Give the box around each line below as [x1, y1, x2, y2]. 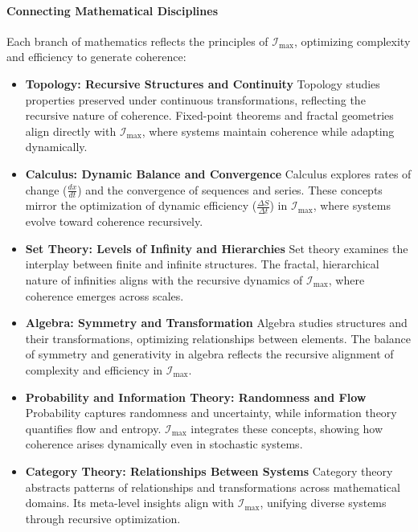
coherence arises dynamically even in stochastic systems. [25, 436, 303, 452]
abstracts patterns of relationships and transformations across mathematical [25, 478, 400, 495]
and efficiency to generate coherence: [6, 48, 186, 65]
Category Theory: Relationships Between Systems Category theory [25, 462, 393, 479]
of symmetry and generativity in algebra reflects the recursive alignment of [25, 346, 394, 362]
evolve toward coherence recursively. [25, 213, 203, 230]
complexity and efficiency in [25, 361, 163, 378]
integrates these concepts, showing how [191, 419, 383, 436]
